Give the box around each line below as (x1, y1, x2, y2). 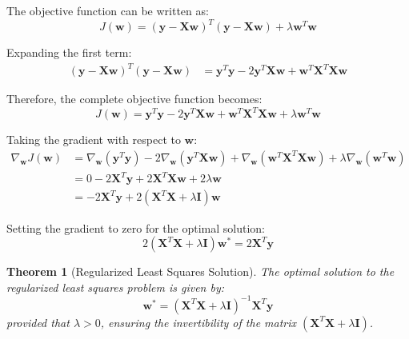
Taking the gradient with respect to (6, 131, 181, 148)
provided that (6, 313, 70, 330)
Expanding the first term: (6, 44, 132, 61)
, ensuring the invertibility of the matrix (100, 313, 297, 330)
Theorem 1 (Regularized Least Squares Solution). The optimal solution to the (6, 263, 395, 280)
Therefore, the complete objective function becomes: (6, 90, 263, 107)
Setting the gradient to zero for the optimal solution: (6, 219, 265, 236)
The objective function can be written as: (6, 2, 209, 18)
